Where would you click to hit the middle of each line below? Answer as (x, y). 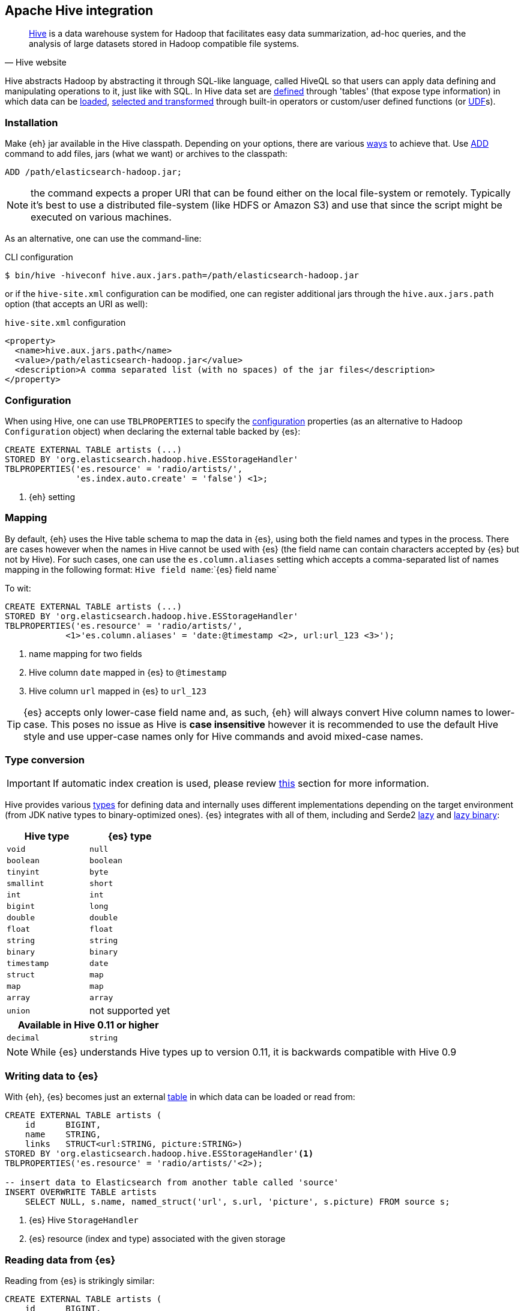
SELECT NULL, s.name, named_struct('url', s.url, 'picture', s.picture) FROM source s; (237, 1202)
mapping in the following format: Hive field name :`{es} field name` (142, 569)
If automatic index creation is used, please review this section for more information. (241, 784)
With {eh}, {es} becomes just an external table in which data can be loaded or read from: (180, 1097)
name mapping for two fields (86, 653)
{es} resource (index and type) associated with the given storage (157, 1239)
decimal (23, 1038)
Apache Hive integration (79, 11)
